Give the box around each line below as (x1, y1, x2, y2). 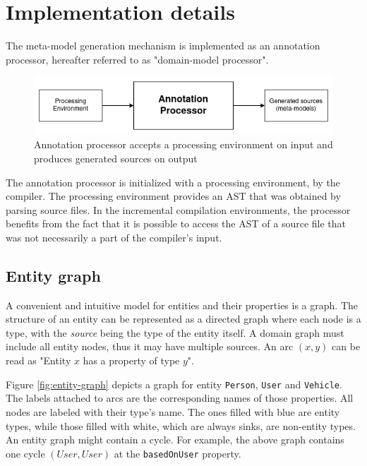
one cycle (6, 446, 45, 460)
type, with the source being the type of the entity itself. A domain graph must (6, 325, 344, 340)
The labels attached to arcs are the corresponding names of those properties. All (6, 390, 354, 405)
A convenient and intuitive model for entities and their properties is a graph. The (6, 297, 358, 312)
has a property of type (83, 353, 180, 368)
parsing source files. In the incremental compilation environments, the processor (6, 202, 351, 217)
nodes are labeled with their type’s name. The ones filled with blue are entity (6, 404, 340, 419)
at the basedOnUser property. (114, 446, 241, 460)
